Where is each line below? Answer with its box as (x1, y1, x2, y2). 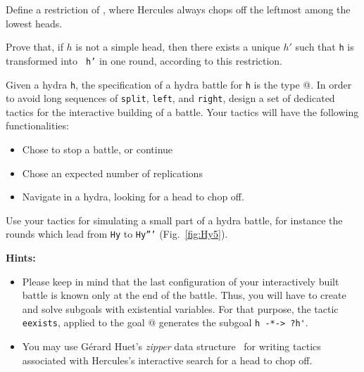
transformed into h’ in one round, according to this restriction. (6, 53, 282, 68)
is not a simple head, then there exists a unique (75, 39, 280, 54)
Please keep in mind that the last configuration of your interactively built (22, 274, 339, 288)
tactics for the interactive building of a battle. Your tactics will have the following (6, 104, 359, 119)
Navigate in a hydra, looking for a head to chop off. (22, 189, 244, 204)
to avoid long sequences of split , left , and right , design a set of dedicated (6, 91, 335, 105)
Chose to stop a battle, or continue (22, 142, 173, 156)
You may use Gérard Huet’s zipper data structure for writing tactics (22, 339, 321, 354)
